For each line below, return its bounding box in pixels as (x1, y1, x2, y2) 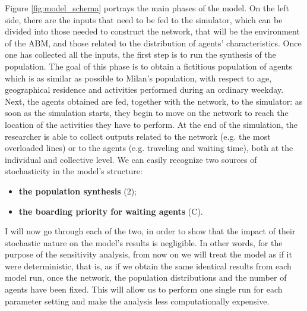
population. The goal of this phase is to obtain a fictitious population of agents (5, 59, 292, 72)
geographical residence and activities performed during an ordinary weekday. (5, 83, 284, 96)
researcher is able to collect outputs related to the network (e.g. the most (5, 130, 271, 142)
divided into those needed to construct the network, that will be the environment (5, 25, 300, 37)
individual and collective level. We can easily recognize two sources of (5, 153, 257, 165)
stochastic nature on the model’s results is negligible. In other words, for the (5, 236, 283, 249)
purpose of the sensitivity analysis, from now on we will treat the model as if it (5, 248, 292, 260)
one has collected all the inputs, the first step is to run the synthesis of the (5, 48, 276, 61)
